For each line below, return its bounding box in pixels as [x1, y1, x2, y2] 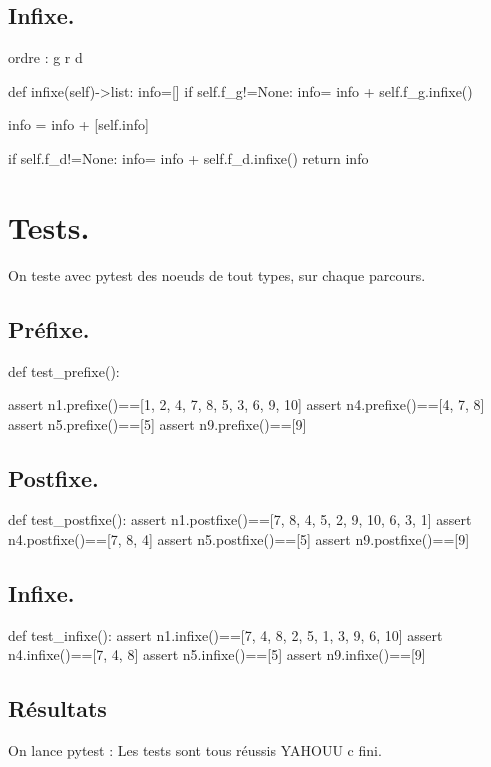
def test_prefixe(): [8, 360, 120, 381]
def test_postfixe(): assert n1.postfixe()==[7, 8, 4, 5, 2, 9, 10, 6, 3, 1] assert [8, 509, 472, 530]
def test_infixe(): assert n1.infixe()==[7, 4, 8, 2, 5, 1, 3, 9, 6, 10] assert [8, 624, 443, 645]
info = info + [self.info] [8, 114, 149, 135]
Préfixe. [8, 313, 90, 344]
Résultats [8, 693, 107, 724]
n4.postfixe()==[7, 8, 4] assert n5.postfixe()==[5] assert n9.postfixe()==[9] [8, 529, 470, 550]
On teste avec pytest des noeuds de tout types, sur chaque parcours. [8, 264, 426, 285]
